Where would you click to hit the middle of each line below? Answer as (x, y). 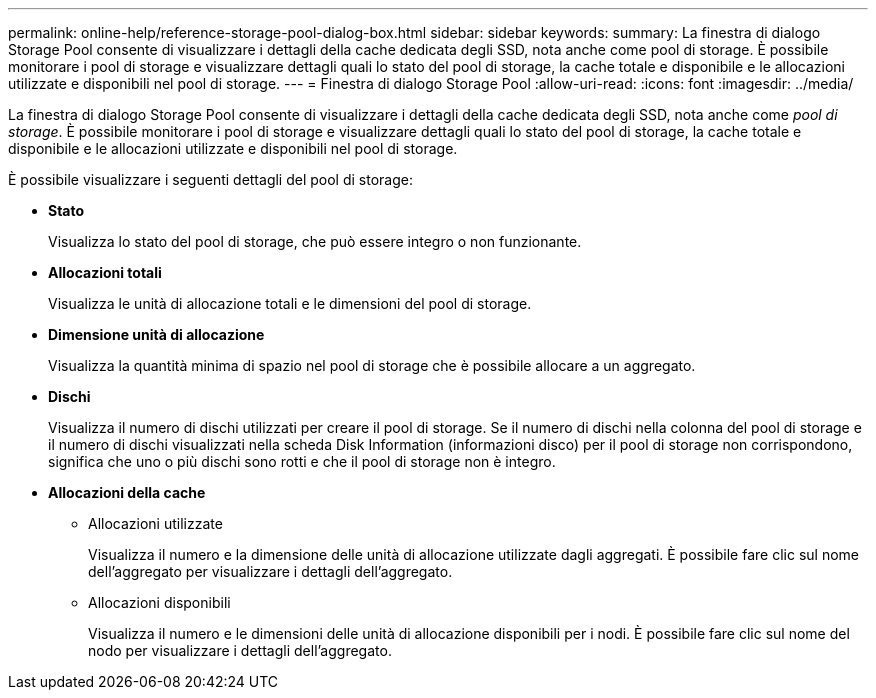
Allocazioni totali (105, 272)
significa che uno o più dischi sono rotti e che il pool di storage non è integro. (302, 461)
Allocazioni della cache (127, 492)
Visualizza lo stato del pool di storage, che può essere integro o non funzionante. (315, 241)
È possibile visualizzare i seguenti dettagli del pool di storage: (210, 179)
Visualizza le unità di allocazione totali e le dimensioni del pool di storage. (290, 303)
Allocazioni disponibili (159, 602)
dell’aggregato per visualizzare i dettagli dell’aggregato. (270, 571)
